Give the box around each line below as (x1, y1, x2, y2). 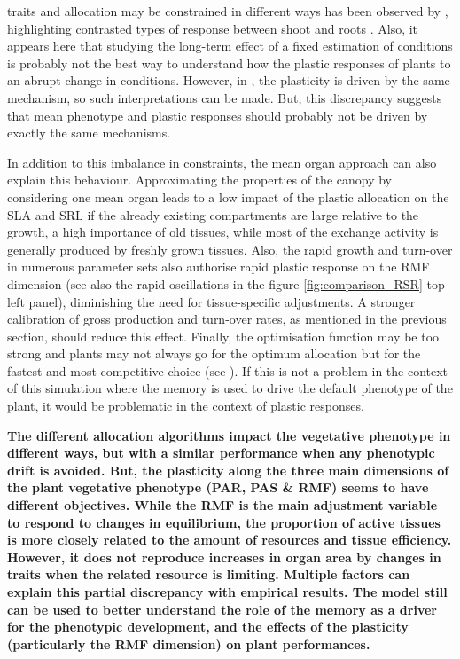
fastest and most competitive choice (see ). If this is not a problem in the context (7, 361, 448, 380)
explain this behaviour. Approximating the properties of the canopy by (7, 170, 392, 189)
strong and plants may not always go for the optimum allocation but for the (7, 344, 421, 363)
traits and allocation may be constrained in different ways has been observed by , (7, 2, 448, 20)
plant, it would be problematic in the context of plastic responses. (7, 396, 364, 415)
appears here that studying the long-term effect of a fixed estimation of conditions (7, 36, 453, 55)
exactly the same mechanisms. (7, 123, 171, 142)
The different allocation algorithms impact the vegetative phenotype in (7, 426, 451, 444)
